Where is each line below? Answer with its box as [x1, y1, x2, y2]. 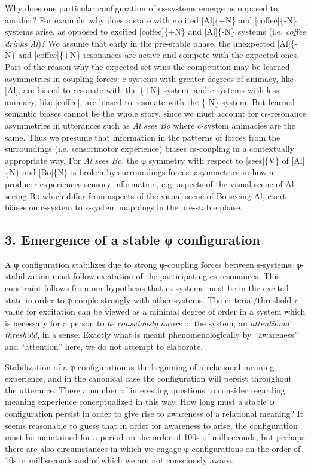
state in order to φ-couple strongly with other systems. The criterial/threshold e [5, 293, 298, 306]
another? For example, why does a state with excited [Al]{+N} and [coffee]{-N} [5, 13, 297, 26]
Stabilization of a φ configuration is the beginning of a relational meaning [5, 360, 275, 373]
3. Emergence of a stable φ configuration [5, 230, 260, 249]
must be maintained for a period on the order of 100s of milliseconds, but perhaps [5, 431, 305, 443]
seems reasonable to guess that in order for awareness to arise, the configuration [5, 419, 298, 431]
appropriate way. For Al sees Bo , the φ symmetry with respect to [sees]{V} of [5, 154, 289, 166]
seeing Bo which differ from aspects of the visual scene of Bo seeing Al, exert [5, 189, 286, 202]
